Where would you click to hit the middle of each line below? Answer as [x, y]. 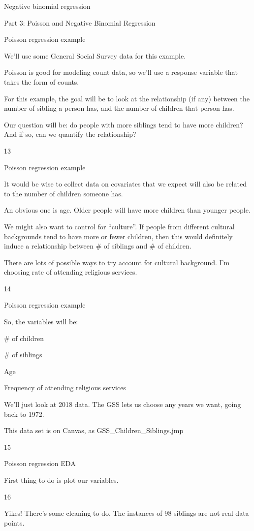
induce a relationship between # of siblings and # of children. [98, 246]
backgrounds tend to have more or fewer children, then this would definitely [118, 236]
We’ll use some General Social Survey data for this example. [95, 55]
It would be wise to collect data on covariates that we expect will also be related [125, 184]
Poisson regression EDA [40, 463]
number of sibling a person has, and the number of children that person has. [119, 108]
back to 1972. [24, 414]
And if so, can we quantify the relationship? [70, 134]
